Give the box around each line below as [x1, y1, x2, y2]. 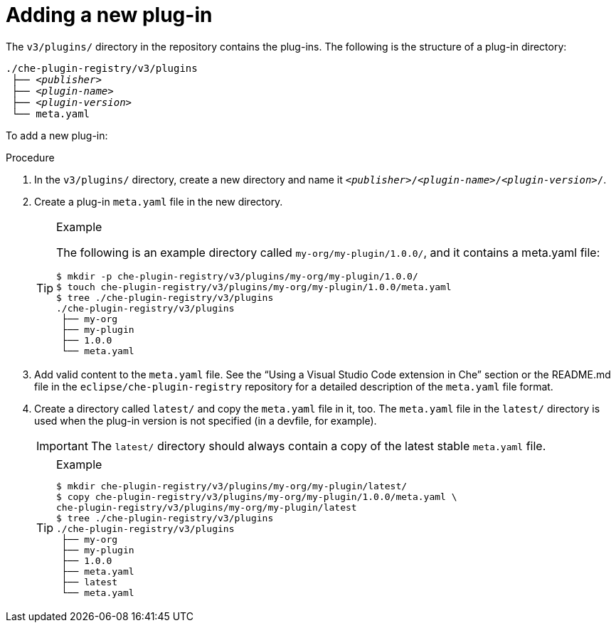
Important [36, 438, 88, 453]
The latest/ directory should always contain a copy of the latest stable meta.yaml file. [90, 438, 546, 453]
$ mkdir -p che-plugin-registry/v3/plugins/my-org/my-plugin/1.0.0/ [56, 270, 418, 282]
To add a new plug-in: [6, 129, 108, 142]
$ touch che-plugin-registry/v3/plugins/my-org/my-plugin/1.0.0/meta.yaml [56, 281, 452, 292]
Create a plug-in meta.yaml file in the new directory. [34, 195, 283, 208]
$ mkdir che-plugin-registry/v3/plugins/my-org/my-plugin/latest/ [56, 480, 408, 491]
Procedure [6, 151, 55, 164]
